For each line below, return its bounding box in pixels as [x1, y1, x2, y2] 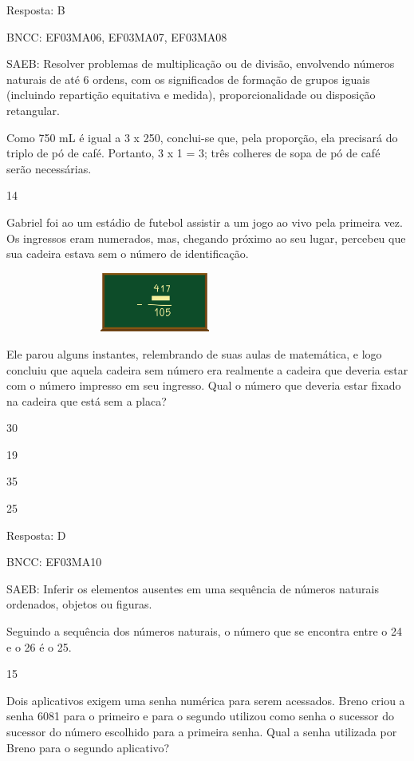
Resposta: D [6, 526, 66, 543]
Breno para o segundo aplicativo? [6, 739, 170, 755]
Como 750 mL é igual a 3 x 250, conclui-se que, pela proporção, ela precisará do [6, 129, 398, 145]
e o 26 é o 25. [6, 638, 72, 655]
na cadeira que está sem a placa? [6, 392, 167, 409]
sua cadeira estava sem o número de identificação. [6, 245, 249, 262]
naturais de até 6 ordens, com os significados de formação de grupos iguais [6, 70, 370, 87]
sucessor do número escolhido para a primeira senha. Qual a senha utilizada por [6, 723, 397, 739]
